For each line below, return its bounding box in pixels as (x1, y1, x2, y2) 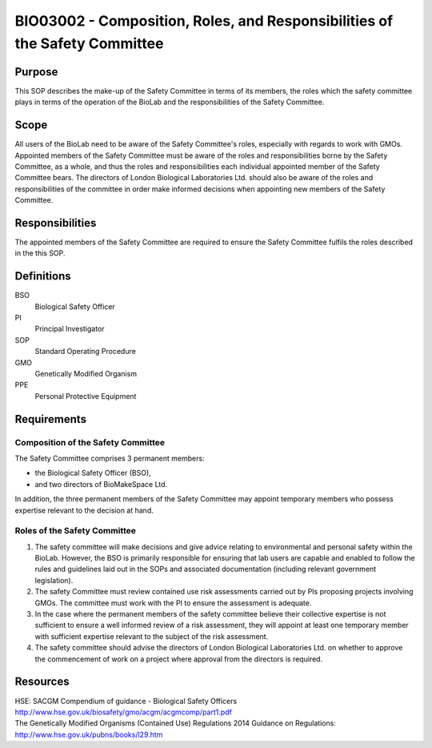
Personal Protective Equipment (34, 391, 137, 400)
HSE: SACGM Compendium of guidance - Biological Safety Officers (14, 696, 238, 706)
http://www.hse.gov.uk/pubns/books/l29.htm (14, 730, 163, 739)
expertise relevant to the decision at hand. (14, 505, 154, 515)
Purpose (14, 65, 58, 78)
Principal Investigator (34, 324, 105, 334)
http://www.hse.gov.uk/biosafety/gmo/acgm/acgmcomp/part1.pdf (14, 707, 232, 717)
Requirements (14, 412, 87, 426)
